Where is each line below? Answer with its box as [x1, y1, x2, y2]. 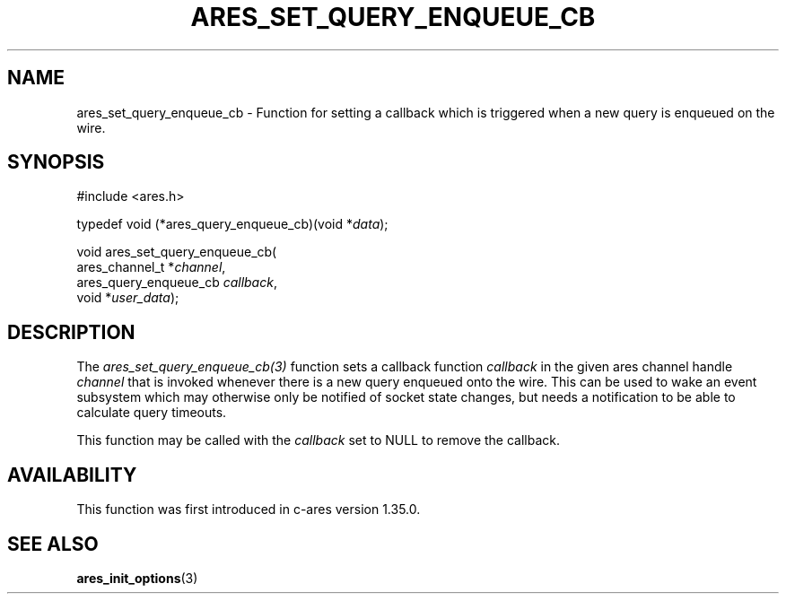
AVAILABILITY [7, 463, 137, 486]
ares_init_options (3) [76, 570, 198, 586]
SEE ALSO [7, 532, 99, 555]
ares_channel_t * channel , [76, 259, 226, 275]
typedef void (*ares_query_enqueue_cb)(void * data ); [76, 216, 389, 232]
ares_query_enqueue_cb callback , [76, 274, 277, 291]
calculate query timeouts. [76, 405, 227, 421]
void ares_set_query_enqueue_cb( [76, 244, 277, 260]
